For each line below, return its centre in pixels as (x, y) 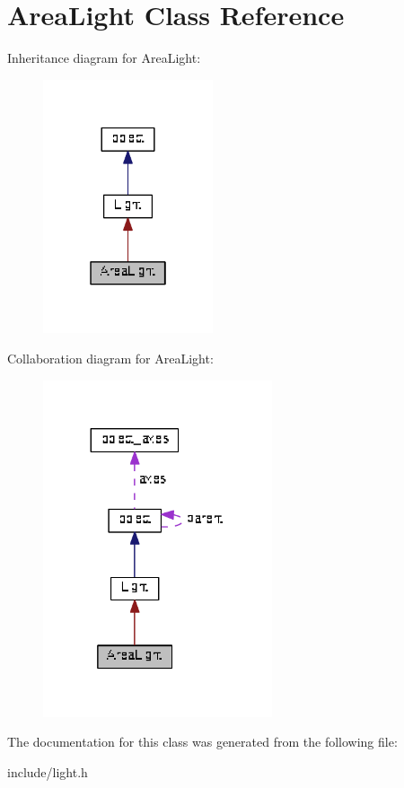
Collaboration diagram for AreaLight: (110, 359)
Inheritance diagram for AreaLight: (104, 58)
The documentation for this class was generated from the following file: (202, 742)
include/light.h (48, 771)
